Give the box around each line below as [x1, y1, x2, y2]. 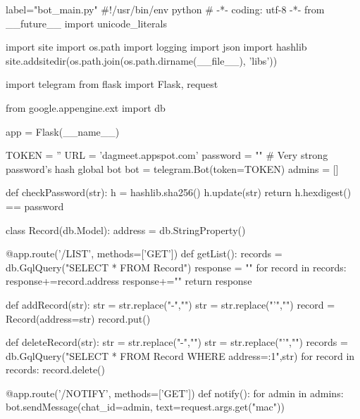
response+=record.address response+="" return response [6, 273, 252, 288]
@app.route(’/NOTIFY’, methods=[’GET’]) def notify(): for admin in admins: [6, 385, 344, 400]
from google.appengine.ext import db [6, 100, 166, 115]
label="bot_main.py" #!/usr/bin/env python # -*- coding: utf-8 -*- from [6, 2, 325, 16]
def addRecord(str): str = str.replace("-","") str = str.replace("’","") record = [6, 297, 335, 311]
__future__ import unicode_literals [6, 15, 167, 30]
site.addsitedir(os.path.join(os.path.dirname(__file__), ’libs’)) [6, 53, 278, 67]
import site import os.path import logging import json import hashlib [6, 39, 307, 54]
